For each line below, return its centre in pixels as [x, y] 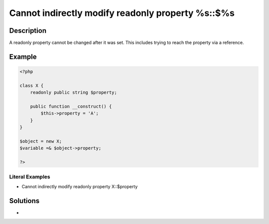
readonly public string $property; [73, 93]
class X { [32, 85]
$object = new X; [41, 141]
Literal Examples [30, 177]
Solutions [24, 201]
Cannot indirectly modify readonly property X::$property [80, 186]
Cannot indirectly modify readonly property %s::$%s [122, 13]
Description [28, 31]
